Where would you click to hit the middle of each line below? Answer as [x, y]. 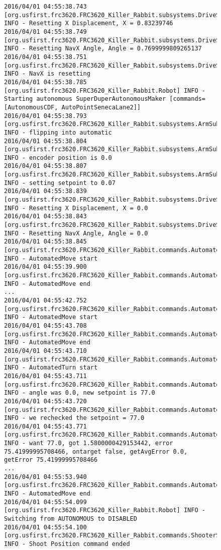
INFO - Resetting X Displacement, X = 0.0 [76, 208]
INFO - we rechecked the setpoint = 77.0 [74, 418]
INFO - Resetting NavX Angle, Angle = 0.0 [76, 233]
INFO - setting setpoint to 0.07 [60, 183]
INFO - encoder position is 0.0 [58, 158]
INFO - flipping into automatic [58, 132]
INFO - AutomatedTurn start [51, 368]
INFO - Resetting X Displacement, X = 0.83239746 [89, 23]
